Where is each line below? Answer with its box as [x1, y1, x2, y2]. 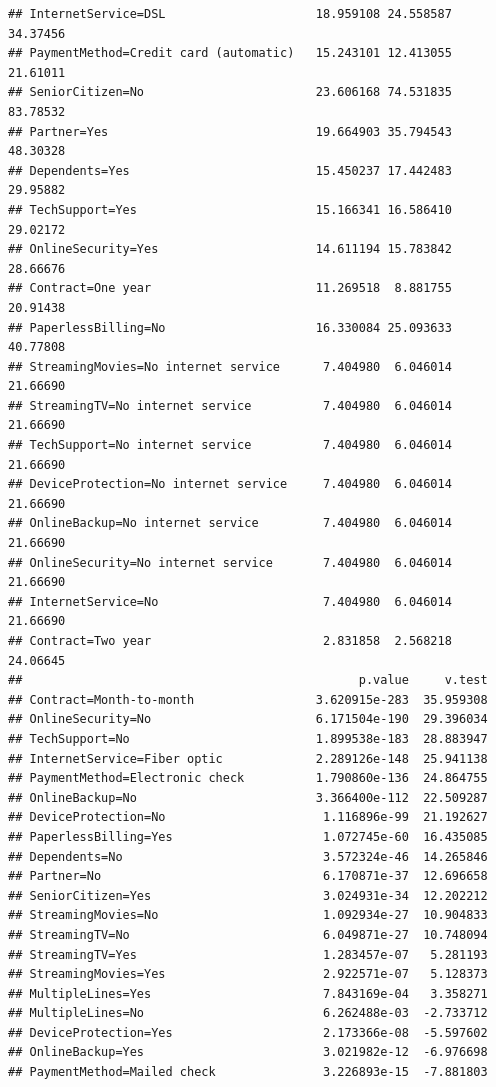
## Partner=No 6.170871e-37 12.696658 [8, 869, 488, 884]
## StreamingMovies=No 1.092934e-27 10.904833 [8, 908, 488, 923]
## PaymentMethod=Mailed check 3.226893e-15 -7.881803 [8, 1065, 488, 1080]
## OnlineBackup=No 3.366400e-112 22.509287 [8, 790, 488, 805]
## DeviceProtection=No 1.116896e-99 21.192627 [8, 810, 488, 825]
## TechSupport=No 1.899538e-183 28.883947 [8, 731, 488, 746]
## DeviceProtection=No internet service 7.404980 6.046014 [8, 477, 452, 492]
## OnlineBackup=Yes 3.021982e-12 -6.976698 [8, 1045, 488, 1060]
